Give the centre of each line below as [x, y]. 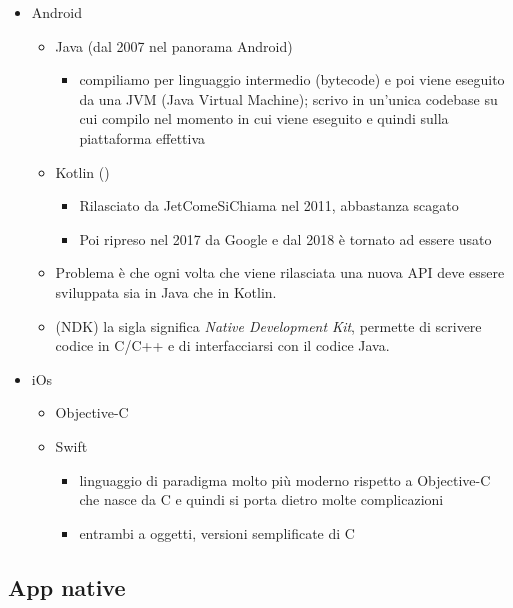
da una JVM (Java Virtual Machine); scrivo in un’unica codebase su [288, 98]
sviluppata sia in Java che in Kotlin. [166, 291]
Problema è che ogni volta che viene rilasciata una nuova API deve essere [280, 272]
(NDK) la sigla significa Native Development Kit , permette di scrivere [268, 325]
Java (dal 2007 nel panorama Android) [174, 45]
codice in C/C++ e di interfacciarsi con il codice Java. [222, 345]
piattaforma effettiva [142, 137]
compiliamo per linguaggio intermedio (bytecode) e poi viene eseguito [292, 79]
